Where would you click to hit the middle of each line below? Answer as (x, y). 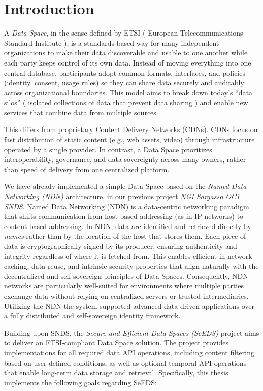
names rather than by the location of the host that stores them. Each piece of (125, 236)
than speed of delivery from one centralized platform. (87, 169)
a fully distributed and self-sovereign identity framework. (92, 316)
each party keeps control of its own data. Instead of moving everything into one (128, 62)
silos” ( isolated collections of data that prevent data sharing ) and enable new (126, 102)
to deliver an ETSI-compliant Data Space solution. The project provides (117, 343)
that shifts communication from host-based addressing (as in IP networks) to (124, 216)
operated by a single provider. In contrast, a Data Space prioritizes (108, 149)
